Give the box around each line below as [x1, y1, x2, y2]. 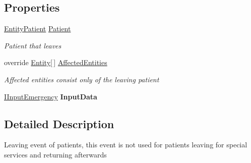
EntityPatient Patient [4, 23, 71, 34]
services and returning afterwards [4, 149, 107, 159]
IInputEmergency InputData [4, 91, 97, 101]
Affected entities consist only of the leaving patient [4, 74, 159, 84]
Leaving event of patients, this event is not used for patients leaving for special [4, 139, 247, 150]
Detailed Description [4, 116, 114, 131]
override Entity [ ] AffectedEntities [4, 57, 107, 68]
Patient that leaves [4, 40, 61, 50]
